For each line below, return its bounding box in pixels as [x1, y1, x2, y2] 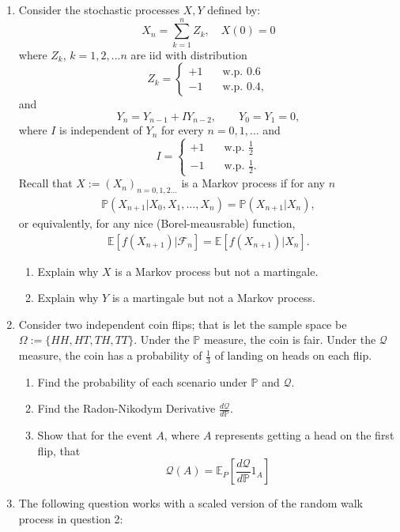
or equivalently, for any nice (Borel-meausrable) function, [18, 215, 296, 232]
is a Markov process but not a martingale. [115, 262, 319, 279]
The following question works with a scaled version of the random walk [18, 495, 363, 511]
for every [160, 122, 204, 138]
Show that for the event [37, 427, 153, 443]
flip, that [37, 442, 81, 458]
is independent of [59, 122, 142, 138]
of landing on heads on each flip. [214, 347, 372, 364]
